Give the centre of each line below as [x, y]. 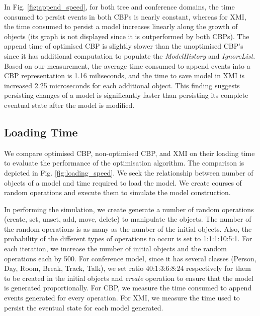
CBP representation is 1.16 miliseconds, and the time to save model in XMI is [124, 75]
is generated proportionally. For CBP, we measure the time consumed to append [128, 288]
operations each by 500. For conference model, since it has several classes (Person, [130, 258]
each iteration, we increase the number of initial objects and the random [115, 249]
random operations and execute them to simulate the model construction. [117, 192]
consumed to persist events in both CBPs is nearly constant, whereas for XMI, [125, 16]
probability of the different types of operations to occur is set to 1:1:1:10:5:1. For [128, 239]
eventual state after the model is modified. [69, 105]
